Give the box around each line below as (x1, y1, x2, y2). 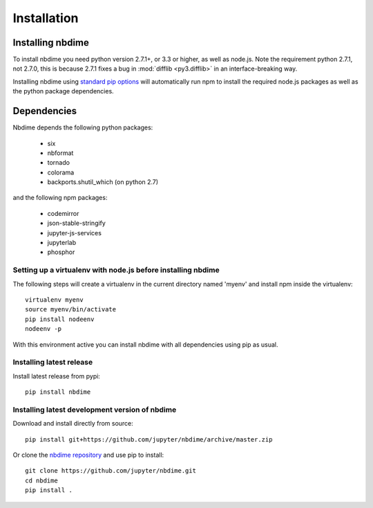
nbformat (47, 149, 74, 157)
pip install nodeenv (25, 315, 95, 323)
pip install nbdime (25, 388, 91, 396)
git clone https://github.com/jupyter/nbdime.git (25, 467, 197, 475)
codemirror (47, 209, 79, 217)
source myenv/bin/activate (25, 305, 117, 314)
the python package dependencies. (12, 87, 114, 96)
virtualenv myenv (25, 296, 84, 304)
